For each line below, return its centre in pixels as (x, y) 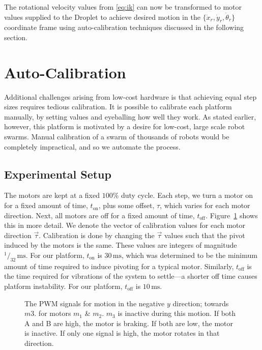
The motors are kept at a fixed (52, 195)
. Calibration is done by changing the (97, 235)
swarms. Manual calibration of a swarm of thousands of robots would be (117, 137)
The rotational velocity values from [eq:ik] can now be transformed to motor (123, 7)
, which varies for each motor (205, 205)
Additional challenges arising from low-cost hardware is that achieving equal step (130, 96)
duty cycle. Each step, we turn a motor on (187, 195)
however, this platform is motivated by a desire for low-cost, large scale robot (125, 126)
